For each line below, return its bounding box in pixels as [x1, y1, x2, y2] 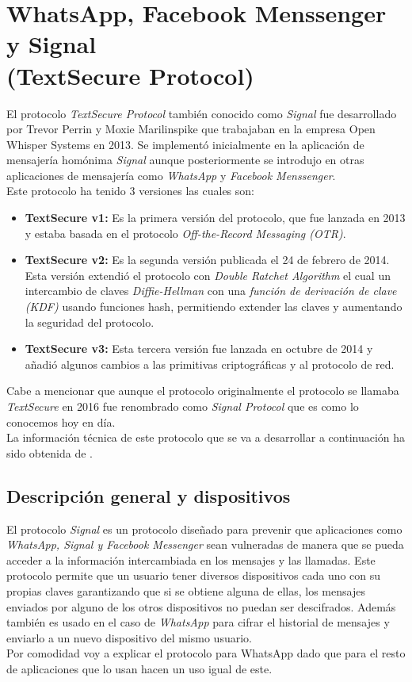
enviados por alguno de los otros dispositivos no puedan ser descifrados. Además [6, 598, 396, 615]
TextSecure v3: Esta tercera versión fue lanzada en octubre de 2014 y [25, 340, 373, 357]
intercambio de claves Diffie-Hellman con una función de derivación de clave [25, 282, 397, 299]
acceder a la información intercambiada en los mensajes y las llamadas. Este [6, 551, 376, 568]
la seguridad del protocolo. [25, 313, 154, 330]
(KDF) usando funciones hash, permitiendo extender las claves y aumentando [25, 298, 402, 315]
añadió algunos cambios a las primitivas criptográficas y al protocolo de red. [25, 355, 395, 372]
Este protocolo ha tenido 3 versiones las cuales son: [6, 182, 254, 199]
